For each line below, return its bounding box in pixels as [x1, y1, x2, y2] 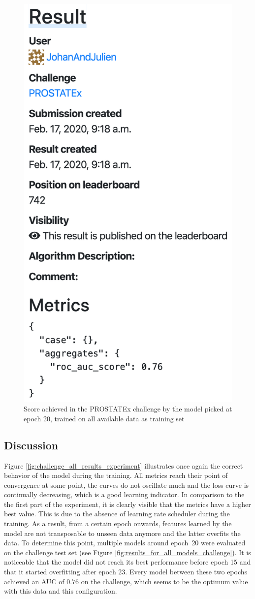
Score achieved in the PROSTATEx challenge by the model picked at [24, 404, 232, 414]
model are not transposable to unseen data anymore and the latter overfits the [4, 528, 241, 538]
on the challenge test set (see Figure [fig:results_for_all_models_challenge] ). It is [4, 547, 251, 557]
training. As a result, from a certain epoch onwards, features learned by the [4, 518, 232, 529]
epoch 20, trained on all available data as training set [24, 413, 185, 423]
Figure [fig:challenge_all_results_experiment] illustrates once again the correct [4, 460, 243, 471]
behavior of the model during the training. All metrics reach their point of [4, 470, 228, 480]
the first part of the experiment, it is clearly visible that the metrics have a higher [4, 499, 251, 509]
